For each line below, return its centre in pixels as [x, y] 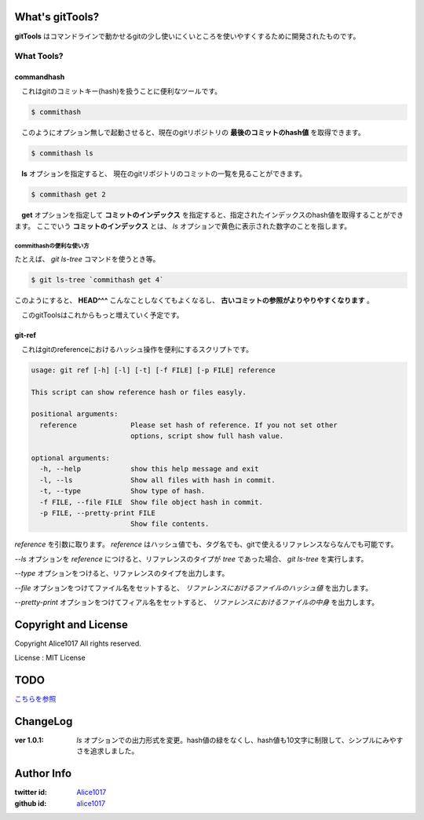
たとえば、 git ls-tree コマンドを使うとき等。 [87, 259]
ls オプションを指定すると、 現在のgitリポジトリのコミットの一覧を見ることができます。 [164, 174]
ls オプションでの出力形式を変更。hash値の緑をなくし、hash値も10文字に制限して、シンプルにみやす [240, 740]
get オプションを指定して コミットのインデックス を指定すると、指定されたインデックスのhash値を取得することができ [213, 215]
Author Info [43, 774]
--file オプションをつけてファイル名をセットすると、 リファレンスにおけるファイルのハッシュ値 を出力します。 [194, 588]
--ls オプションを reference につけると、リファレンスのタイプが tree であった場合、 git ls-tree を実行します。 [191, 558]
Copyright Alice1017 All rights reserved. [78, 643]
